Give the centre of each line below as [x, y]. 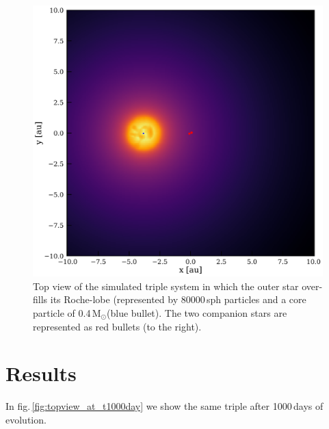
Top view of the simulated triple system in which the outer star [166, 286]
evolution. [26, 419]
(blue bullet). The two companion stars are [197, 313]
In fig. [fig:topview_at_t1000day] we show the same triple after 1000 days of [164, 406]
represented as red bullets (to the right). [117, 326]
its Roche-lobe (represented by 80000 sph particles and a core [178, 299]
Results [41, 373]
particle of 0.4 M [67, 313]
